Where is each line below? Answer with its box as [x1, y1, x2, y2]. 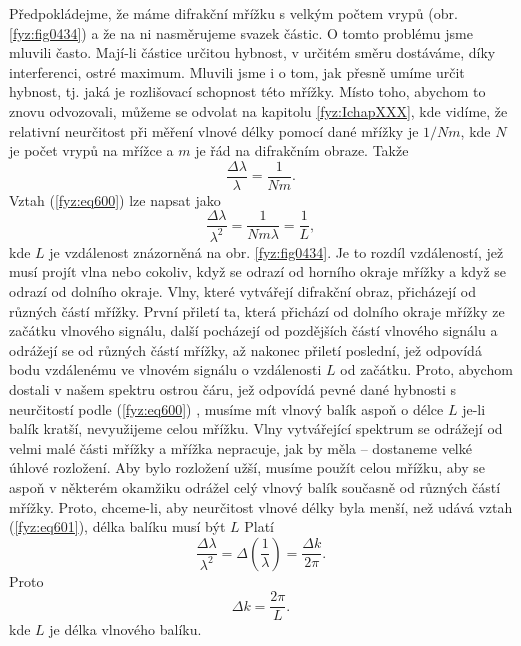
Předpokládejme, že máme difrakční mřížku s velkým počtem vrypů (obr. [9, 3, 458, 23]
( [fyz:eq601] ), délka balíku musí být [9, 516, 226, 537]
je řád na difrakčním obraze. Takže [195, 140, 409, 161]
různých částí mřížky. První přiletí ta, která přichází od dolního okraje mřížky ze [9, 300, 505, 321]
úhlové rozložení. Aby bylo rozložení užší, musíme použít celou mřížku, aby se [9, 457, 485, 478]
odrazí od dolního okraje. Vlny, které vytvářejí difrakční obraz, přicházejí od [9, 281, 477, 301]
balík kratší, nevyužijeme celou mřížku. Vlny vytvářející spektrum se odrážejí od [9, 418, 503, 439]
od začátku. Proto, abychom [340, 359, 513, 380]
